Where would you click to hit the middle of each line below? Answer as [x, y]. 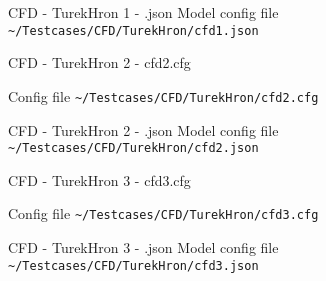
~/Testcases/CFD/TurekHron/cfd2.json [133, 148]
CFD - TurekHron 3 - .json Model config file [143, 247]
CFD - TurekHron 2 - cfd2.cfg [99, 62]
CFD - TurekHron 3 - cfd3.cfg [99, 179]
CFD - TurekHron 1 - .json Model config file [143, 12]
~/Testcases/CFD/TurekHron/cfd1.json [133, 30]
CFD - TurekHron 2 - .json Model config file [143, 129]
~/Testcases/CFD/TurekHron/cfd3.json [133, 265]
